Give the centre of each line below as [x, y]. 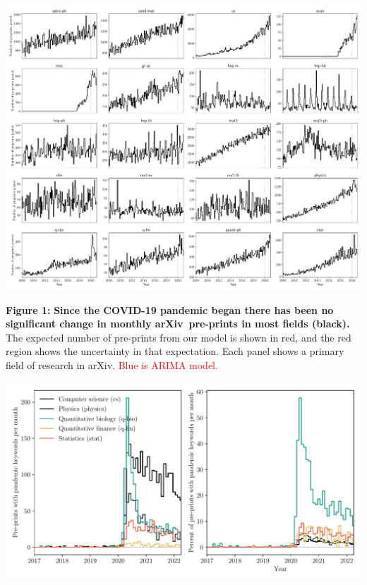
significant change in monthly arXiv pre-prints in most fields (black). [178, 324]
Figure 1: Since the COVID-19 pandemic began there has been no [170, 309]
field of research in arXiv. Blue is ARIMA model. [112, 365]
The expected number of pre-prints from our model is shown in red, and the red [179, 337]
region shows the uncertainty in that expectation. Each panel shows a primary [175, 351]
